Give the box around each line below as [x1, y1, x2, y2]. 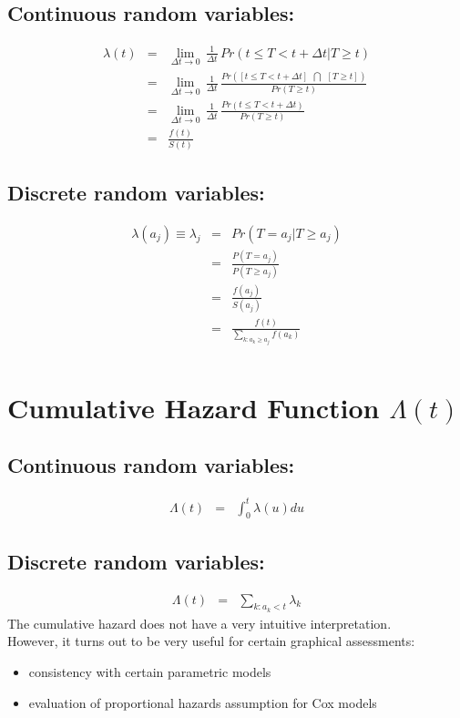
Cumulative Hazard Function [7, 388, 380, 426]
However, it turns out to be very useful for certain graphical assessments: [7, 631, 415, 651]
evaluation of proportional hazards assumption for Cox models [28, 692, 377, 712]
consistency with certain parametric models [28, 662, 271, 682]
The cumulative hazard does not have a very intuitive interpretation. [7, 613, 392, 632]
